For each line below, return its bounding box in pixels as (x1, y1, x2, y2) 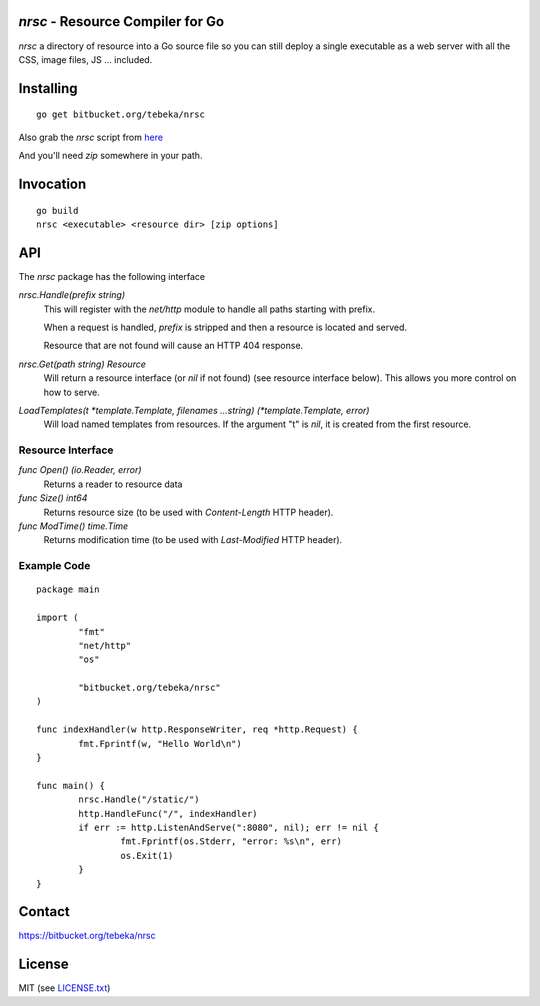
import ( (36, 612, 79, 624)
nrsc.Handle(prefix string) (18, 289, 126, 301)
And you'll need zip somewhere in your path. (18, 150, 203, 162)
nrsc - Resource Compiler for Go (18, 13, 225, 30)
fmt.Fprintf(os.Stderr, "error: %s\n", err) (120, 836, 342, 847)
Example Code (18, 559, 91, 573)
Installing (18, 80, 79, 97)
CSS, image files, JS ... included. (18, 53, 153, 65)
